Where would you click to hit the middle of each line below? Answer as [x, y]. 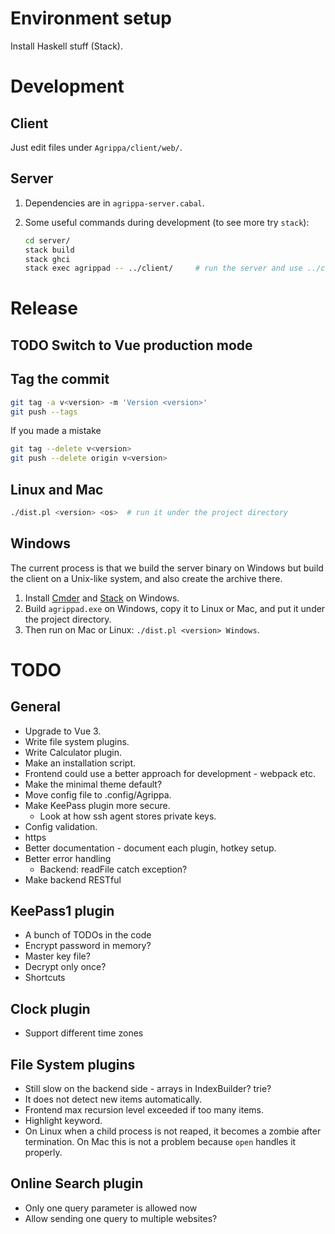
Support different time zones [84, 1033]
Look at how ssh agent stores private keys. [128, 816]
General [36, 707]
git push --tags [44, 412]
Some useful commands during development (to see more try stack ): [167, 222]
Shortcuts [45, 978]
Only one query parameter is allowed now [111, 1208]
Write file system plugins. [77, 741]
